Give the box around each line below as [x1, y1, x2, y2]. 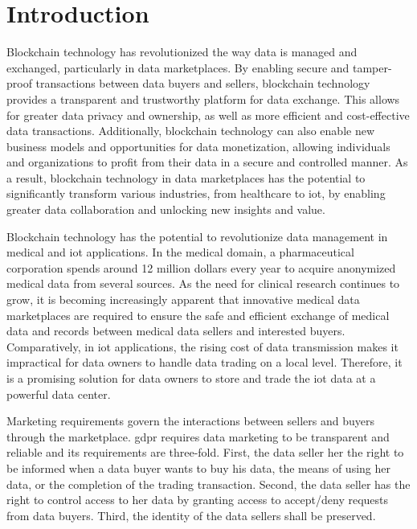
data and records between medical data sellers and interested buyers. [6, 322, 345, 339]
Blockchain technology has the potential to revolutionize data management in [6, 228, 388, 244]
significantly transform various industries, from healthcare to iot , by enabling [6, 185, 386, 202]
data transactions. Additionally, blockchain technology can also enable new [6, 122, 375, 139]
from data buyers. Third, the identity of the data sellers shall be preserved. [6, 506, 376, 523]
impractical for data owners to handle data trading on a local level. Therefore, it [6, 354, 403, 371]
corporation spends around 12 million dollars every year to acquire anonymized [6, 259, 396, 276]
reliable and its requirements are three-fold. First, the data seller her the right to [6, 444, 404, 461]
